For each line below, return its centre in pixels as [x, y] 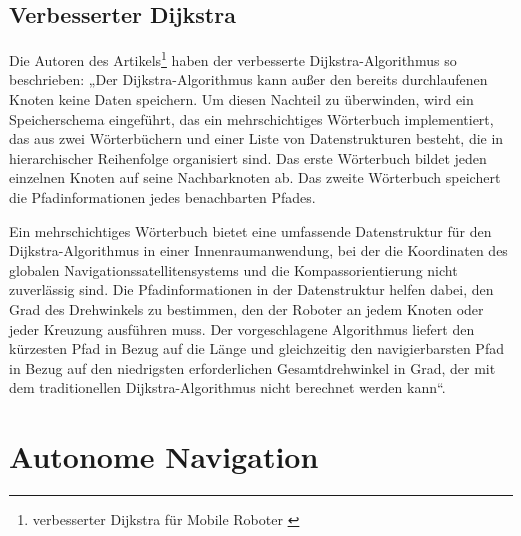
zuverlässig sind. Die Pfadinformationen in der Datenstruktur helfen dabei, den [251, 289]
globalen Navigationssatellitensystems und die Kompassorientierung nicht [233, 269]
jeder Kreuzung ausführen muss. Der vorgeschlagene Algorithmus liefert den [242, 328]
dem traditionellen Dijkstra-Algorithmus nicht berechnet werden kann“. [227, 387]
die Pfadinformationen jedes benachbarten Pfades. [162, 197]
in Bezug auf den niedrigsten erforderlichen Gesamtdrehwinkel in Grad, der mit [252, 367]
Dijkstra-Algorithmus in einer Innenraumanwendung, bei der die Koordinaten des [258, 250]
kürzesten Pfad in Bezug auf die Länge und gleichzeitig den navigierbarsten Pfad [256, 348]
